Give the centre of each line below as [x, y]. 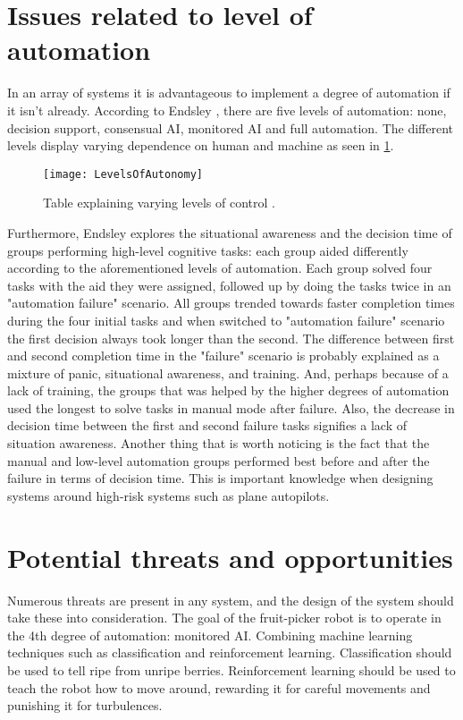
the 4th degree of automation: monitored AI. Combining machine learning [210, 635]
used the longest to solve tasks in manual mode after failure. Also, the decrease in [231, 407]
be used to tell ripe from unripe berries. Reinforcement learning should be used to [231, 669]
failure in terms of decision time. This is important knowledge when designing [220, 478]
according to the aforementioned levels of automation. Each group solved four [220, 268]
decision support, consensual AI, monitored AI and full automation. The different [231, 127]
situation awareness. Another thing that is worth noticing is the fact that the [219, 443]
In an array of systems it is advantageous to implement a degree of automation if [229, 93]
